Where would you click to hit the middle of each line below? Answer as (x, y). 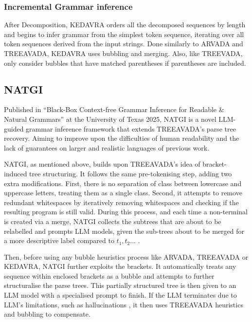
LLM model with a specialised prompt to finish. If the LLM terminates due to (120, 295)
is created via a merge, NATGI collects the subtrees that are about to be (113, 221)
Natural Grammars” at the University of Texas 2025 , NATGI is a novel (110, 119)
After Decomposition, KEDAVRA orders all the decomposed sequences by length (125, 25)
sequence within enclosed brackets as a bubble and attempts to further (109, 275)
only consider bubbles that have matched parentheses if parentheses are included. (125, 63)
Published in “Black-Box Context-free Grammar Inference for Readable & (114, 109)
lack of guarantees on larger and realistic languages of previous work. (107, 147)
